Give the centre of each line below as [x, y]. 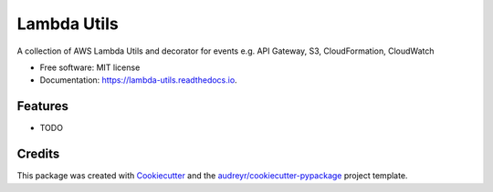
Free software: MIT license [90, 67]
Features [42, 106]
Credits [38, 154]
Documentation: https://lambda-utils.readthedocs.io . [138, 80]
